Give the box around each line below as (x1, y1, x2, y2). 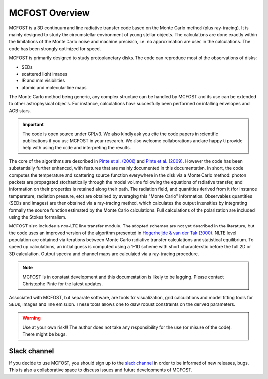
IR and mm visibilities (21, 77, 65, 84)
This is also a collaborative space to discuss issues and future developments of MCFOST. (9, 367, 193, 373)
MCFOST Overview (9, 7, 90, 18)
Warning (22, 315, 41, 321)
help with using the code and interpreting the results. (22, 145, 131, 151)
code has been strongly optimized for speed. (9, 45, 101, 52)
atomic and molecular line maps (21, 84, 87, 90)
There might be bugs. (22, 331, 67, 337)
